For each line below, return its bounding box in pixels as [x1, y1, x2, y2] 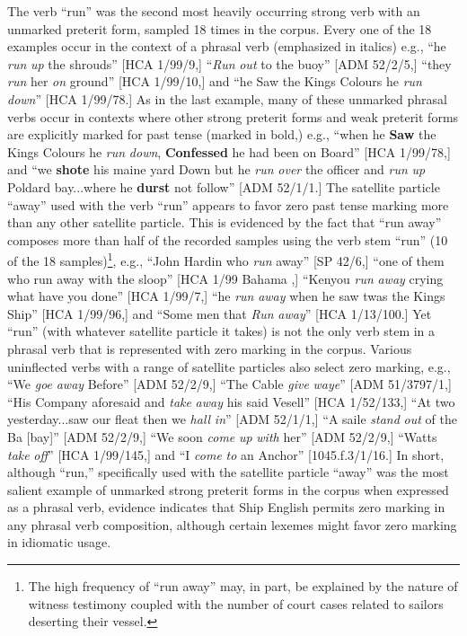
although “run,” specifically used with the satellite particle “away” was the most [7, 463, 449, 481]
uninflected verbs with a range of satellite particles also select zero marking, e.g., [7, 357, 451, 375]
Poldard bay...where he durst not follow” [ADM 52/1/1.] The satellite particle [7, 177, 440, 196]
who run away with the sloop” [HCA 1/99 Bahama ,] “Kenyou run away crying [7, 269, 444, 287]
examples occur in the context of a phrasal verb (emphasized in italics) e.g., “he [7, 37, 446, 56]
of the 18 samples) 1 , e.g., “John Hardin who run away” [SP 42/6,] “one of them [7, 249, 445, 269]
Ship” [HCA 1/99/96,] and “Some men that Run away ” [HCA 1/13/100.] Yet [7, 304, 432, 322]
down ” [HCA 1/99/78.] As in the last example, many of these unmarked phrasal [7, 89, 447, 108]
